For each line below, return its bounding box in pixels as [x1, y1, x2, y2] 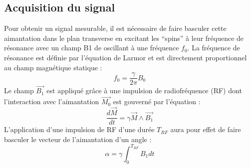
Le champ [4, 85, 34, 96]
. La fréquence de [187, 42, 240, 53]
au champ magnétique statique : [4, 62, 102, 72]
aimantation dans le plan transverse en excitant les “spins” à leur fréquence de [4, 32, 244, 43]
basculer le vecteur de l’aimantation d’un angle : [4, 134, 152, 144]
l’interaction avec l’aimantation [4, 96, 99, 107]
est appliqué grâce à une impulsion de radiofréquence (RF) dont [46, 85, 242, 96]
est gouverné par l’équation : [113, 96, 201, 107]
